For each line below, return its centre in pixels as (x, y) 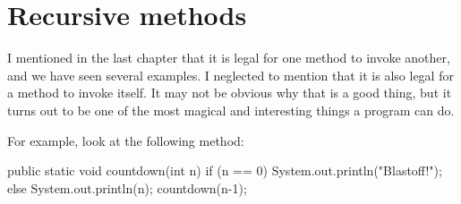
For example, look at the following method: (126, 140)
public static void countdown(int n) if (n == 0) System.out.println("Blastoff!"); (225, 170)
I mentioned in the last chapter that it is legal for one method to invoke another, (229, 58)
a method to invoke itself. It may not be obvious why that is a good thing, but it (230, 93)
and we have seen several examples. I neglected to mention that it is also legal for (230, 75)
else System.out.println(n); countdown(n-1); (127, 187)
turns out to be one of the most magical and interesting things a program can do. (231, 110)
